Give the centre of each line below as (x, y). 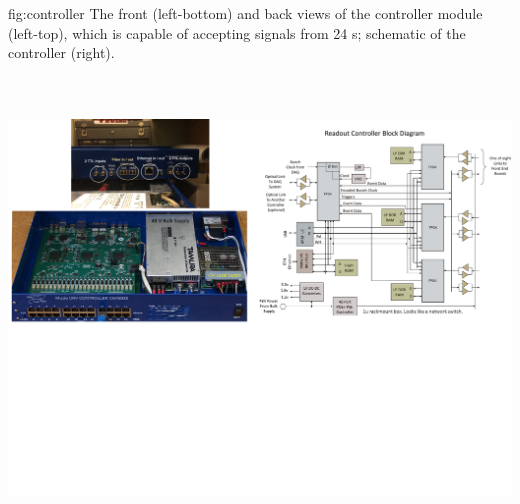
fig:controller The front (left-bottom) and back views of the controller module (245, 13)
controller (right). (61, 52)
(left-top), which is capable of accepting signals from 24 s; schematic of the (237, 32)
